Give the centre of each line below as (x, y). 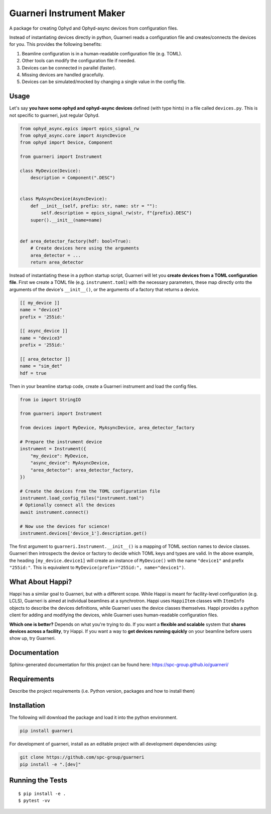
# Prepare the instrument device (61, 442)
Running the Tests (38, 780)
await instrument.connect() (54, 512)
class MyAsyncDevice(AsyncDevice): (63, 199)
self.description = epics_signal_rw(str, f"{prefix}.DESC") (116, 213)
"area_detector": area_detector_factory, (82, 470)
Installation (27, 706)
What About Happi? (41, 582)
